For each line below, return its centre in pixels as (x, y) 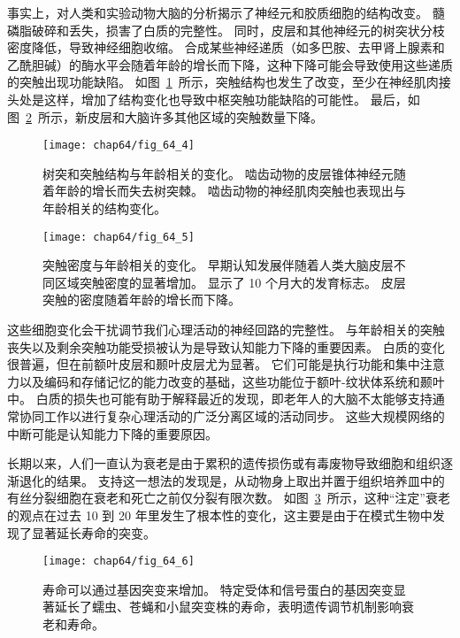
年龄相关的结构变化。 (104, 208)
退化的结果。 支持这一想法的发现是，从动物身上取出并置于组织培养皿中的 (232, 480)
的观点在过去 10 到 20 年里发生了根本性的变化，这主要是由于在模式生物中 (220, 515)
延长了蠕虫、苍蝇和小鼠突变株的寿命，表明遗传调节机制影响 (228, 607)
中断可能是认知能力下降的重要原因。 (112, 433)
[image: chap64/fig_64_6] (119, 561)
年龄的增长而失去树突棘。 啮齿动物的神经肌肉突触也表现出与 (230, 191)
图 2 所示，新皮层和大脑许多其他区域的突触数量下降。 (165, 116)
